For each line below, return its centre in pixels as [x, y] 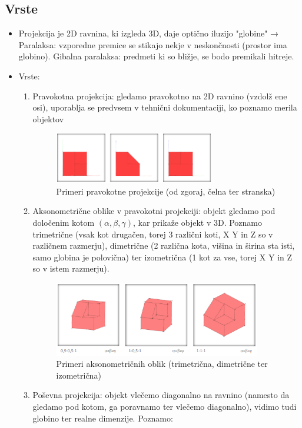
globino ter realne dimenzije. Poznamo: [103, 418]
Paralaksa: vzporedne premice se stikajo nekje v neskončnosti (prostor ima [153, 44]
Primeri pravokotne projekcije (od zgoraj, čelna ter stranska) [166, 191]
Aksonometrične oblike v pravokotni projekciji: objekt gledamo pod [154, 211]
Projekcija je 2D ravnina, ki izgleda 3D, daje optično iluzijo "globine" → [149, 33]
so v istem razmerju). [71, 268]
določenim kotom [64, 222]
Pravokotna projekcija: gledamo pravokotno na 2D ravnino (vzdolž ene [160, 96]
